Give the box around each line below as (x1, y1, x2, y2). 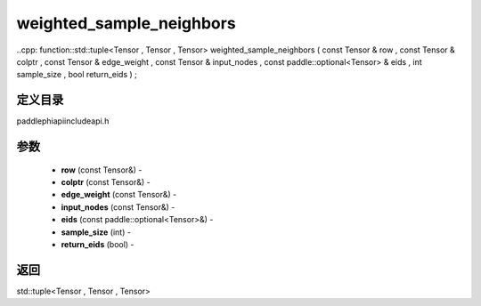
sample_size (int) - (61, 227, 131, 238)
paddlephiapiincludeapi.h (16, 116, 110, 126)
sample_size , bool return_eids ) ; (16, 69, 138, 80)
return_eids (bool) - (61, 238, 135, 249)
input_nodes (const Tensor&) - (61, 201, 175, 213)
